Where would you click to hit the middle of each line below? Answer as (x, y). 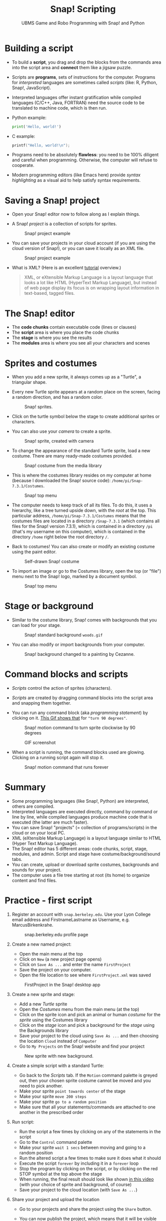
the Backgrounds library (44, 1030)
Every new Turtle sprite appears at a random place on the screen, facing (86, 392)
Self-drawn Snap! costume (52, 562)
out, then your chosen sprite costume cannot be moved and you (85, 1081)
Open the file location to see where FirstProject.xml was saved (85, 975)
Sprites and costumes (51, 363)
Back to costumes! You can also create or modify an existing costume (83, 547)
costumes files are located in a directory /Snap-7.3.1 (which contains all (86, 521)
